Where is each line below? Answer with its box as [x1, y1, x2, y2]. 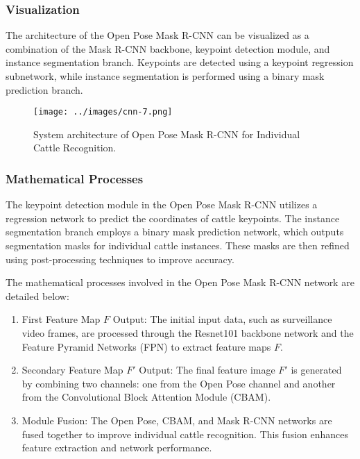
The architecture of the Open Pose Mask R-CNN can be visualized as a [6, 28, 309, 42]
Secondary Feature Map [22, 362, 123, 377]
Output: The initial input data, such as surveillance [112, 312, 332, 326]
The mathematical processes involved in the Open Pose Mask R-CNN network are [6, 275, 354, 290]
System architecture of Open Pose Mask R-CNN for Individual [33, 126, 300, 141]
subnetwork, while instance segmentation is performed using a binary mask [6, 69, 325, 83]
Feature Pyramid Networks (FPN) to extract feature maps [22, 339, 271, 353]
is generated [291, 362, 342, 377]
